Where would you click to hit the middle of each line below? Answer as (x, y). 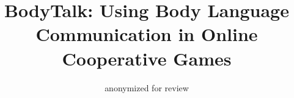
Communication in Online (147, 34)
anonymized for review (147, 87)
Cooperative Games (147, 58)
